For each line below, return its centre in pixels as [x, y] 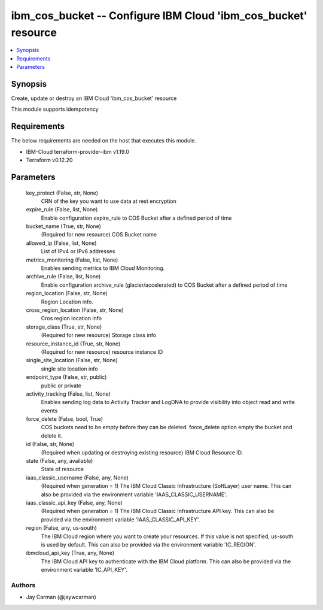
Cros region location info [71, 318]
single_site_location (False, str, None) [72, 360]
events [49, 411]
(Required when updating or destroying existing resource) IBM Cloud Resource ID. [142, 453]
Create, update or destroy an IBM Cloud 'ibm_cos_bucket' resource [94, 98]
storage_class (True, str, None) [64, 327]
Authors [23, 585]
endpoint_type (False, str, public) [66, 377]
